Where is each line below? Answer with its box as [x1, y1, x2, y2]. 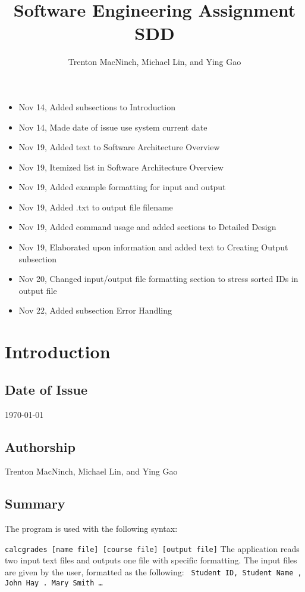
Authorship [5, 437, 76, 455]
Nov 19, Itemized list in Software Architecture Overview [18, 160, 224, 173]
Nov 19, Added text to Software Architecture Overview [18, 141, 220, 153]
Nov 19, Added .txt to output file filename [18, 200, 173, 213]
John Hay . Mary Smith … [5, 578, 103, 587]
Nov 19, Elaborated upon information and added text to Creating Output [18, 241, 288, 253]
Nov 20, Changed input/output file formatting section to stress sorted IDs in [18, 272, 298, 285]
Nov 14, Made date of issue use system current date [18, 120, 207, 133]
